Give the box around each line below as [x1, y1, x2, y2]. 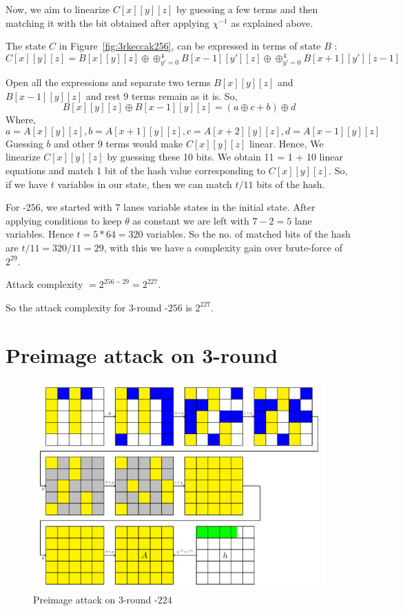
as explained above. [231, 15, 313, 30]
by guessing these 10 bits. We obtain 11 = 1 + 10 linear [107, 149, 343, 164]
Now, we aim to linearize [6, 2, 110, 16]
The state [6, 39, 46, 53]
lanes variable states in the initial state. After [123, 200, 316, 214]
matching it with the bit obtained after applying [6, 15, 210, 30]
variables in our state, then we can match [57, 176, 232, 191]
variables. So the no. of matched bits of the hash [146, 227, 351, 241]
